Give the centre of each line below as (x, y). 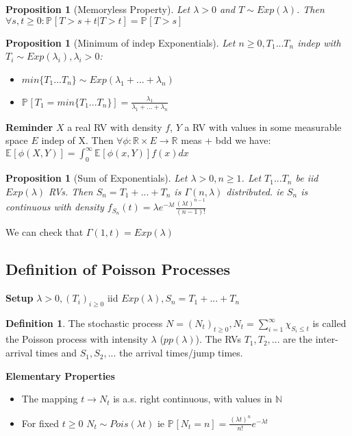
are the (298, 339)
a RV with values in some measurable (263, 126)
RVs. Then (71, 191)
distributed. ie (255, 191)
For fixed (40, 423)
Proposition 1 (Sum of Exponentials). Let (97, 178)
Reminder (29, 126)
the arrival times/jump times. (181, 353)
